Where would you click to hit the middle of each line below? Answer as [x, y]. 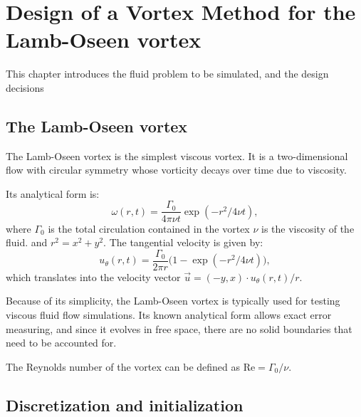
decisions [25, 87]
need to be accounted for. [61, 343]
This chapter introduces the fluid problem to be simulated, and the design [167, 74]
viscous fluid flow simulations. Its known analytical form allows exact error [169, 314]
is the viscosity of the [308, 228]
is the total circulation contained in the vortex [149, 228]
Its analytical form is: [53, 193]
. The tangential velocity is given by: [183, 242]
